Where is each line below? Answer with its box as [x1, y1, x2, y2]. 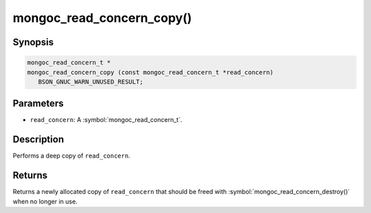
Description [12, 134, 65, 145]
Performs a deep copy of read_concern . [12, 151, 131, 160]
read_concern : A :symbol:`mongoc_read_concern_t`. [30, 116, 183, 124]
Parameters [12, 98, 64, 110]
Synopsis [12, 36, 54, 48]
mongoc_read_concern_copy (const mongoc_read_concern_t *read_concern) [27, 68, 274, 76]
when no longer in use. [12, 197, 78, 205]
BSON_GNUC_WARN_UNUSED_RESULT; [38, 77, 144, 86]
